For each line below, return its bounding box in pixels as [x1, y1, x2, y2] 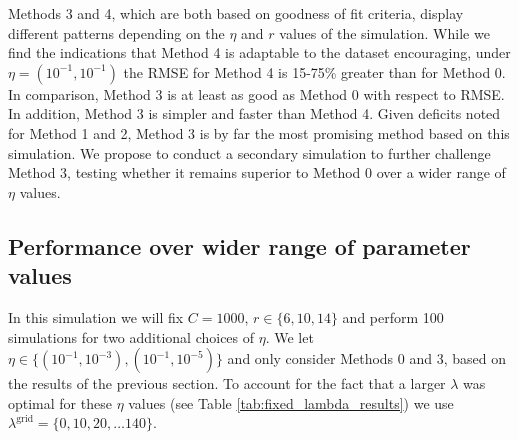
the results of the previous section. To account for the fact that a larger [8, 373, 446, 394]
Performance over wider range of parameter [8, 230, 471, 261]
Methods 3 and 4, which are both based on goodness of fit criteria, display [8, 3, 464, 23]
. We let [265, 326, 314, 347]
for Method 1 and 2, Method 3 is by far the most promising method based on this [8, 122, 510, 143]
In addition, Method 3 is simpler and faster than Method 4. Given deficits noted [8, 103, 501, 124]
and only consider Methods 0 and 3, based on [227, 348, 506, 369]
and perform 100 [342, 306, 444, 327]
